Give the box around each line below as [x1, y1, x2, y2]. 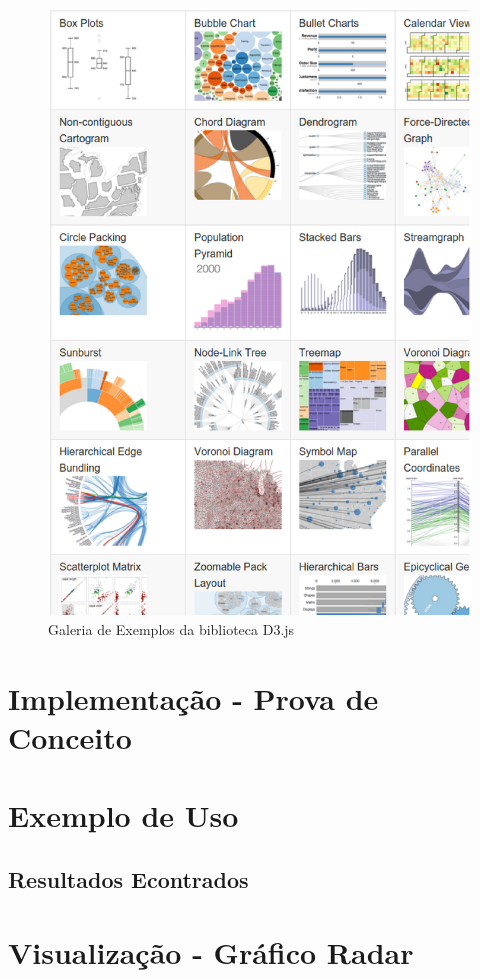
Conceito [8, 716, 132, 757]
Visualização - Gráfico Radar [8, 932, 414, 973]
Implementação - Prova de [8, 677, 379, 718]
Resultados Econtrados [8, 863, 249, 894]
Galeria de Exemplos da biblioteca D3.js [48, 618, 295, 639]
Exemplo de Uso [8, 795, 239, 836]
